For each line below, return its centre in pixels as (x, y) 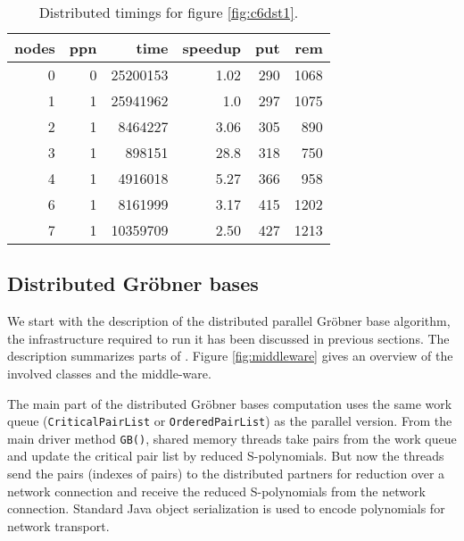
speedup (212, 48)
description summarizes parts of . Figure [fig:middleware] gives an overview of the (230, 356)
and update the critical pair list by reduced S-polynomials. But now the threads (226, 456)
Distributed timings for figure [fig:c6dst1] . (169, 12)
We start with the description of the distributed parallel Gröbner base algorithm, (229, 321)
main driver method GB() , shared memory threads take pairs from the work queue (232, 438)
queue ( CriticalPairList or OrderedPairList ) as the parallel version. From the (230, 421)
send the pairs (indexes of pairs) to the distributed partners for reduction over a (226, 474)
